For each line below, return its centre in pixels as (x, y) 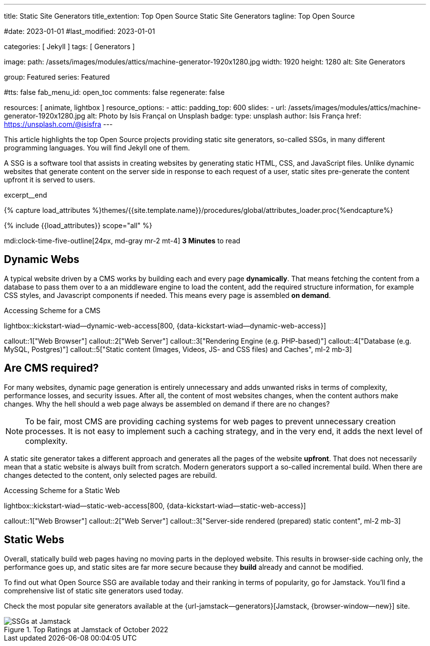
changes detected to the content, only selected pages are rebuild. (110, 475)
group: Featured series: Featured (57, 77)
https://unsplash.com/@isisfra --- (58, 124)
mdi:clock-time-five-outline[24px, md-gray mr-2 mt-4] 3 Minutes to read (122, 241)
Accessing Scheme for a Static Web (62, 490)
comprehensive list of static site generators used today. (94, 590)
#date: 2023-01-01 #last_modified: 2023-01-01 (80, 31)
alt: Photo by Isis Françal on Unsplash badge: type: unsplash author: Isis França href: (224, 116)
